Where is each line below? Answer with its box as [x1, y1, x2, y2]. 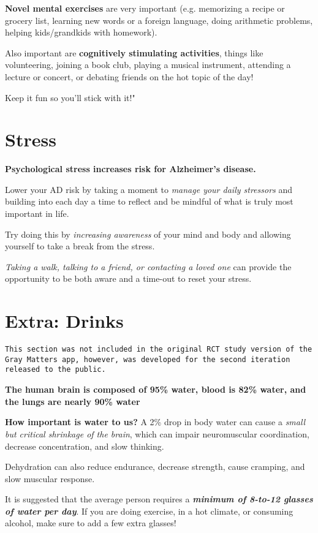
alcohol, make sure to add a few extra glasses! [5, 516, 176, 529]
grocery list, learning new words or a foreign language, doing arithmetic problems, [5, 13, 313, 26]
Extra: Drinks [5, 308, 124, 333]
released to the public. [5, 365, 106, 374]
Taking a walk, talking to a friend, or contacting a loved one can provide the [5, 260, 292, 273]
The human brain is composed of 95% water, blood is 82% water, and [5, 383, 306, 396]
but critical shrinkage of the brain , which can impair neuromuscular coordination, [5, 427, 309, 440]
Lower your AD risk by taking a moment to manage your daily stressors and [5, 183, 293, 195]
